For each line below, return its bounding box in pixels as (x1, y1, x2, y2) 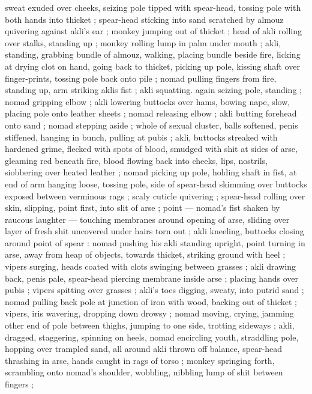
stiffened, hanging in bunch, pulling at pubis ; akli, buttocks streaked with (5, 130, 278, 143)
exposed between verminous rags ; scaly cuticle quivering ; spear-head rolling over (5, 189, 305, 202)
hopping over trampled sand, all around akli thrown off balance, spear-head (5, 342, 283, 355)
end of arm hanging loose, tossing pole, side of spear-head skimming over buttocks (5, 177, 307, 190)
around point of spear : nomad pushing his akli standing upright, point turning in (5, 236, 305, 249)
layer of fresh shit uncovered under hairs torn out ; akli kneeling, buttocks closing (5, 225, 304, 237)
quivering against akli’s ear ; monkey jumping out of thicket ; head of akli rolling (5, 25, 302, 37)
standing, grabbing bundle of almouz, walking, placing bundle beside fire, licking (5, 48, 301, 61)
